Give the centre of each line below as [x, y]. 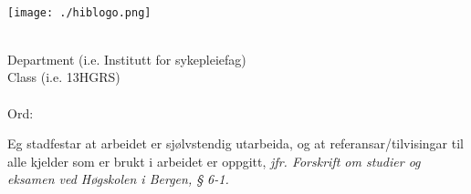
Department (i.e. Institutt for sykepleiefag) [127, 59]
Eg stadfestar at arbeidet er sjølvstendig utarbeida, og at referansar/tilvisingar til [235, 143]
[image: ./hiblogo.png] [79, 12]
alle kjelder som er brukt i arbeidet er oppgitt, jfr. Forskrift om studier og [214, 161]
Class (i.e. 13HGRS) [64, 77]
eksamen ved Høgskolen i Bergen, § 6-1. [118, 179]
